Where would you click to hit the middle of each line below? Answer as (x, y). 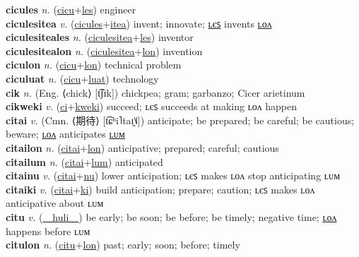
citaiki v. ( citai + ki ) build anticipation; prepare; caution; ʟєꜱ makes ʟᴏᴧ (160, 189)
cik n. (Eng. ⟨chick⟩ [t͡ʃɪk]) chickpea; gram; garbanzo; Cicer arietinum (155, 92)
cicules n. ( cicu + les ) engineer (71, 9)
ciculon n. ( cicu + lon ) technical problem (94, 65)
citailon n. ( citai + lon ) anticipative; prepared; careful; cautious (142, 147)
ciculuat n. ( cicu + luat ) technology (82, 78)
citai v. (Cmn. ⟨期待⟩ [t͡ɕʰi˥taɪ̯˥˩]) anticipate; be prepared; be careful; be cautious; (180, 120)
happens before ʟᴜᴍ (48, 231)
